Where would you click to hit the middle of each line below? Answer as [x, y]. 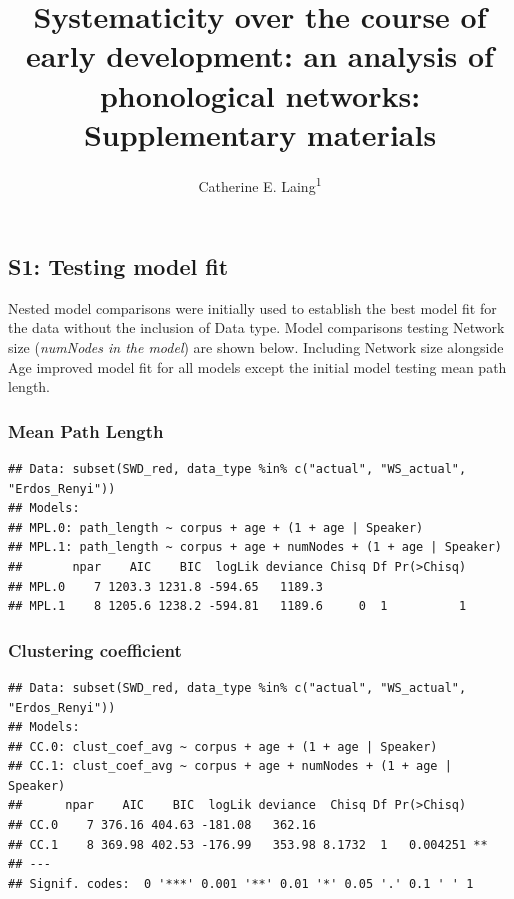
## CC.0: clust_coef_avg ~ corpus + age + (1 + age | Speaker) [223, 746]
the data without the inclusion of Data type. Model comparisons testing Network [256, 327]
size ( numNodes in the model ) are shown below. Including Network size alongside [256, 346]
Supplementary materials [260, 133]
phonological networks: [260, 94]
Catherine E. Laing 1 [260, 184]
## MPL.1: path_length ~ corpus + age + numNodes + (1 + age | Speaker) [255, 547]
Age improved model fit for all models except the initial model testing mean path [257, 366]
